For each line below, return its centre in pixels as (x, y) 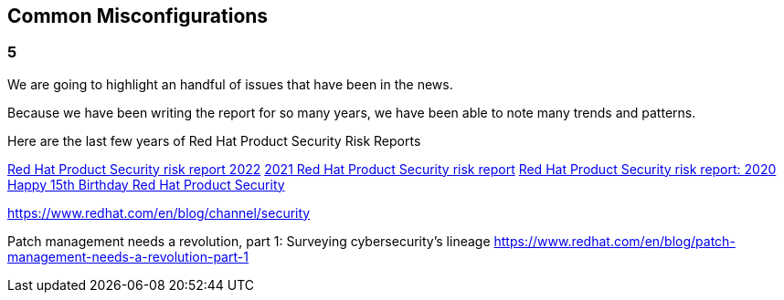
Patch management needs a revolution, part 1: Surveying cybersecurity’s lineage (249, 241)
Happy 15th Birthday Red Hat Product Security (146, 184)
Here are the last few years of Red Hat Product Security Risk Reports (214, 140)
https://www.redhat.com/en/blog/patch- (614, 241)
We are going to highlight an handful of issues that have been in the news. (230, 84)
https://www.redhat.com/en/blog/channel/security (159, 212)
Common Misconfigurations (138, 16)
